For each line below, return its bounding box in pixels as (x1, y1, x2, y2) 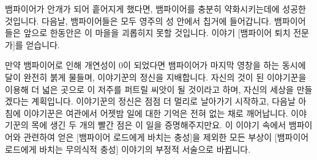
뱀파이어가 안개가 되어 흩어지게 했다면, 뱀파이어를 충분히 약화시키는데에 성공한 (5, 2, 306, 15)
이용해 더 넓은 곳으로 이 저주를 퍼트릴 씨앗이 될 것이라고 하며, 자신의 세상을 (5, 82, 294, 95)
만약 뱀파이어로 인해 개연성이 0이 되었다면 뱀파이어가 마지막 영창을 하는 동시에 (5, 59, 306, 71)
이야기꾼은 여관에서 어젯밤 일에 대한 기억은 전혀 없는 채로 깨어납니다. (23, 106, 288, 119)
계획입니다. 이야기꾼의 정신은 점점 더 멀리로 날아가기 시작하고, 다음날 (31, 95, 296, 107)
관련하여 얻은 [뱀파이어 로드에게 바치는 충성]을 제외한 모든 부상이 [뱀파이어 (23, 130, 309, 143)
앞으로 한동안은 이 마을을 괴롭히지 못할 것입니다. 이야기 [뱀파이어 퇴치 (23, 26, 291, 39)
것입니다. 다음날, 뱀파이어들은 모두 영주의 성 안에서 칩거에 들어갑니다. (5, 14, 272, 27)
